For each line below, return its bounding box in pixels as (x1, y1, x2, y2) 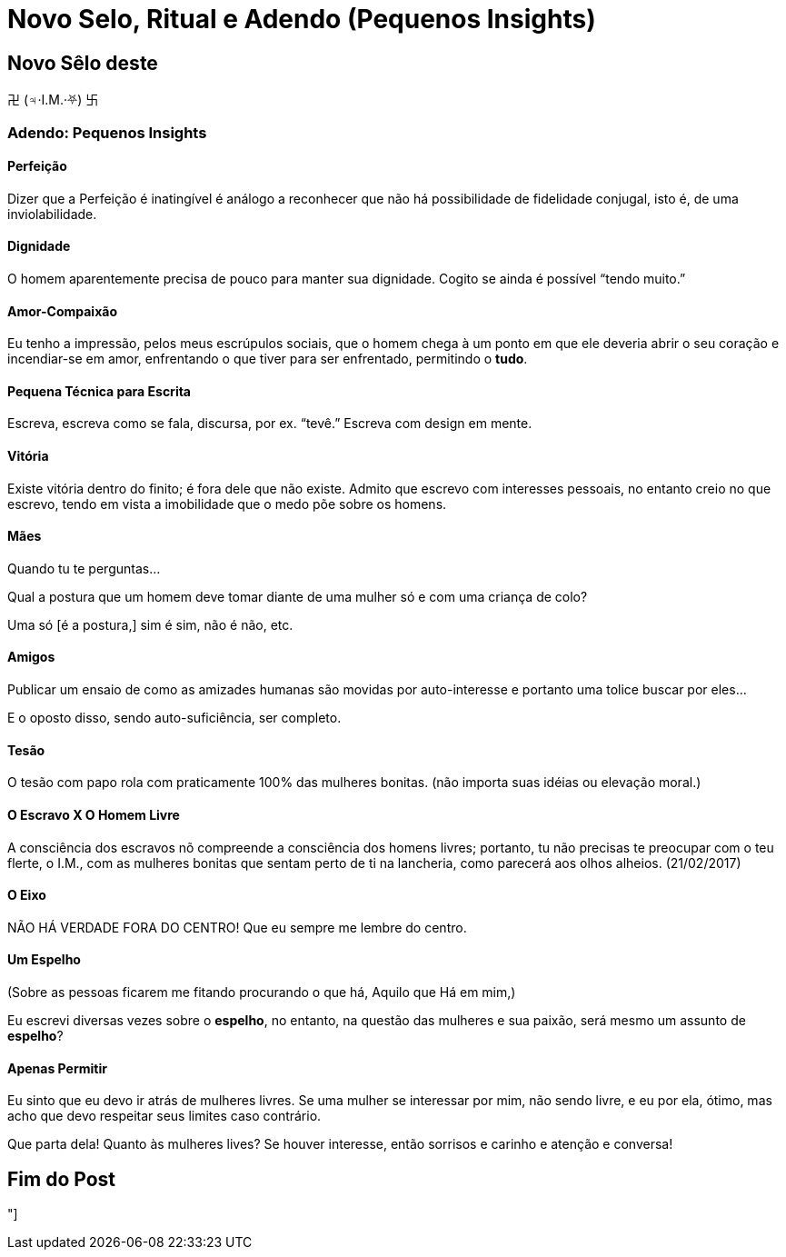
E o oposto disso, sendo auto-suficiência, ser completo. (7, 710, 342, 726)
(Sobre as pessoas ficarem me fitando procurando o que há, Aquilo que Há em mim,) (7, 983, 516, 1000)
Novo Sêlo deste (7, 51, 158, 75)
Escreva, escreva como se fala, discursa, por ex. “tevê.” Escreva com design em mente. (7, 415, 532, 432)
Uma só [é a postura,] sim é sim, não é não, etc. (7, 616, 294, 633)
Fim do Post (7, 1167, 116, 1191)
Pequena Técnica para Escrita (7, 383, 191, 399)
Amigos (7, 649, 55, 665)
